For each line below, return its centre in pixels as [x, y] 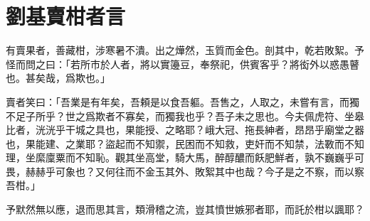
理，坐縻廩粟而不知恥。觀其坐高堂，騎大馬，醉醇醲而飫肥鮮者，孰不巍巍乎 [180, 157]
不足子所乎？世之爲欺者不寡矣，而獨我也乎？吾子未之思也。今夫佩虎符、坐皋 [185, 115]
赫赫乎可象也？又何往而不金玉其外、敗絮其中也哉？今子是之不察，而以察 [195, 171]
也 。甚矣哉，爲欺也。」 [58, 78]
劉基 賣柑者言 [66, 16]
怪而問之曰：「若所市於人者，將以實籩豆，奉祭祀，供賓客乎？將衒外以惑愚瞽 [183, 64]
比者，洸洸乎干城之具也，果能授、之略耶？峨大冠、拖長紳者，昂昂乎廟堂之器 [185, 130]
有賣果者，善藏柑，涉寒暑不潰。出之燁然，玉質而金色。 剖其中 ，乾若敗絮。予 [185, 50]
